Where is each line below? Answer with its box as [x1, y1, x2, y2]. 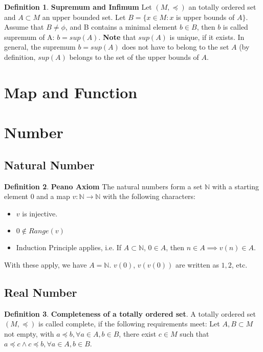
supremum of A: [4, 31, 55, 42]
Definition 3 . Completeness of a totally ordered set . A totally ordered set [4, 308, 256, 319]
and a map [36, 191, 70, 202]
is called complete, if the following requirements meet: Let [38, 318, 220, 329]
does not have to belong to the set [122, 41, 229, 52]
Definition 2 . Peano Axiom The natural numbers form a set [4, 181, 203, 191]
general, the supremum [4, 41, 76, 52]
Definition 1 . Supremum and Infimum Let [4, 2, 152, 12]
